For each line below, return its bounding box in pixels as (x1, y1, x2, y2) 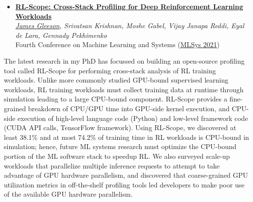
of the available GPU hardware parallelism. (4, 189, 133, 199)
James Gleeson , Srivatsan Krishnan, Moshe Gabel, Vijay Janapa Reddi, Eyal (15, 20, 244, 31)
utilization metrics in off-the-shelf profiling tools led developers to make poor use (4, 179, 245, 189)
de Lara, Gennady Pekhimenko (15, 30, 107, 40)
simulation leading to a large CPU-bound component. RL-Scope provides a (4, 94, 227, 104)
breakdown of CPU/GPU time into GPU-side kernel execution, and (28, 103, 230, 113)
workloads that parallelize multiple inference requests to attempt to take (4, 160, 220, 170)
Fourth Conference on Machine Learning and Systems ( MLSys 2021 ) (15, 39, 220, 50)
